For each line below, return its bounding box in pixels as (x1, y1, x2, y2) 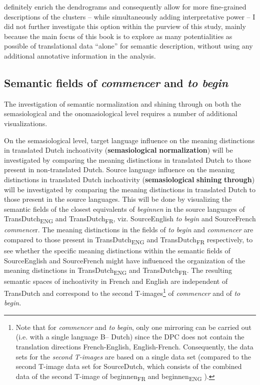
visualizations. (4, 118, 47, 128)
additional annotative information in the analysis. (4, 50, 156, 61)
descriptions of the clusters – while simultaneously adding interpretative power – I (4, 11, 255, 22)
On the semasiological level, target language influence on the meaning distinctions (4, 135, 255, 145)
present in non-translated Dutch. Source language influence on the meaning (4, 164, 235, 175)
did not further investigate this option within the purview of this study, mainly (4, 21, 246, 32)
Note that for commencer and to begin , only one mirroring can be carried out (15, 321, 252, 332)
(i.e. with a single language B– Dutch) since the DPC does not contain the (15, 331, 244, 342)
